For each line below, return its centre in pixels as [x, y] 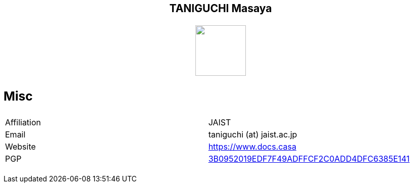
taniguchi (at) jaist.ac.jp [253, 135]
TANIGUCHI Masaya [221, 8]
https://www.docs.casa [252, 147]
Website [20, 147]
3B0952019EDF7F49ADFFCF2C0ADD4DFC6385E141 [309, 159]
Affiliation [23, 123]
